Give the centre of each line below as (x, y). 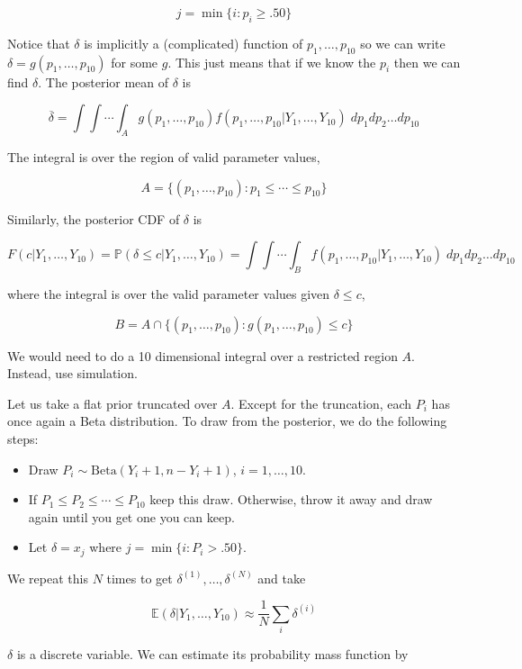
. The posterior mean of (103, 81)
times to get (139, 578)
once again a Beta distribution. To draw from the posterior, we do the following (227, 421)
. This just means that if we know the (272, 62)
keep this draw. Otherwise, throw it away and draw (291, 499)
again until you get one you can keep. (131, 516)
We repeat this (48, 578)
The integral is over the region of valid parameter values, (164, 156)
